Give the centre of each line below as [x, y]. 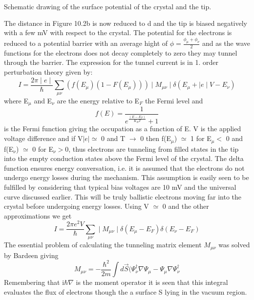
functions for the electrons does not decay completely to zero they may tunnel [121, 52]
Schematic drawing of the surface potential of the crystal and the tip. [108, 6]
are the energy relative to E [98, 100]
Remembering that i [34, 282]
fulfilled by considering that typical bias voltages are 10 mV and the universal [120, 187]
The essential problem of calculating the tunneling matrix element [103, 245]
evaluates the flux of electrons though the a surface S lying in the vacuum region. [126, 291]
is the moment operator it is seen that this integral [152, 282]
